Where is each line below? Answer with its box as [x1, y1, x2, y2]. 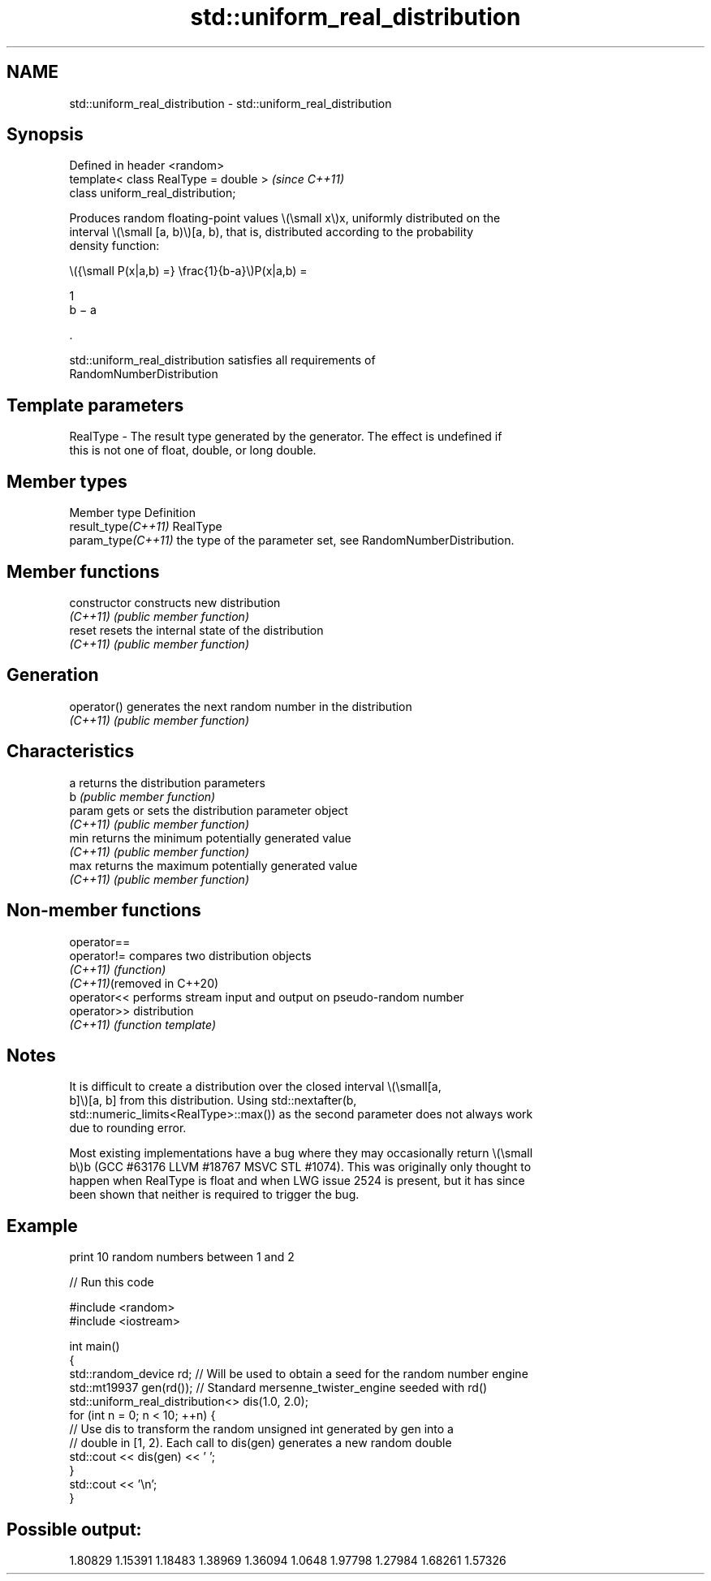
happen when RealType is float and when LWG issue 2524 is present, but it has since [69, 1174, 525, 1188]
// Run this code [69, 1275, 154, 1290]
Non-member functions [6, 900, 201, 921]
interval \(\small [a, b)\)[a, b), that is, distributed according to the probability [69, 225, 474, 239]
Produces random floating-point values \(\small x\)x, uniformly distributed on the [69, 211, 501, 226]
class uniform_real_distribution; [69, 186, 236, 200]
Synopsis [6, 124, 84, 145]
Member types [6, 471, 127, 492]
